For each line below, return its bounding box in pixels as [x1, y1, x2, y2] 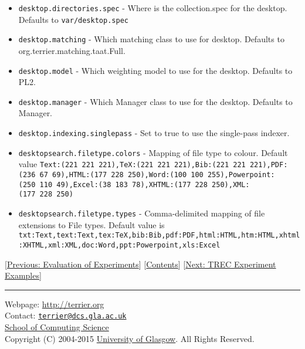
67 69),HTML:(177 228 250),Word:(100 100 [39, 171, 204, 179]
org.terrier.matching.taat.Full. [18, 44, 126, 56]
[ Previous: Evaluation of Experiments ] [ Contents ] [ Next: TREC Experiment [5, 257, 276, 270]
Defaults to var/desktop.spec [18, 13, 128, 25]
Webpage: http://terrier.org [5, 297, 104, 310]
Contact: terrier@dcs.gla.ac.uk [5, 309, 127, 321]
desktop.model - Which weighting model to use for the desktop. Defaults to [18, 64, 293, 76]
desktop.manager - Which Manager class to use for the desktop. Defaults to [18, 95, 293, 107]
